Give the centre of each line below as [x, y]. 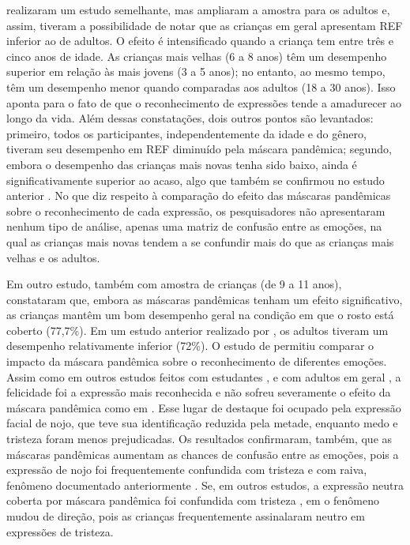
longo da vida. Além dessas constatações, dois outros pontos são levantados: [190, 118]
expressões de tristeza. [60, 531]
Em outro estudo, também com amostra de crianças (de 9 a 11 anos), [174, 284]
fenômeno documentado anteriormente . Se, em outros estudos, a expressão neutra [205, 485]
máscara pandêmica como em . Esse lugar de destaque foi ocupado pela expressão [204, 407]
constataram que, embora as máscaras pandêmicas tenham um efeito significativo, [205, 299]
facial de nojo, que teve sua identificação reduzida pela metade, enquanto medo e [202, 423]
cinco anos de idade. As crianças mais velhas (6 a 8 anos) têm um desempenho [197, 56]
